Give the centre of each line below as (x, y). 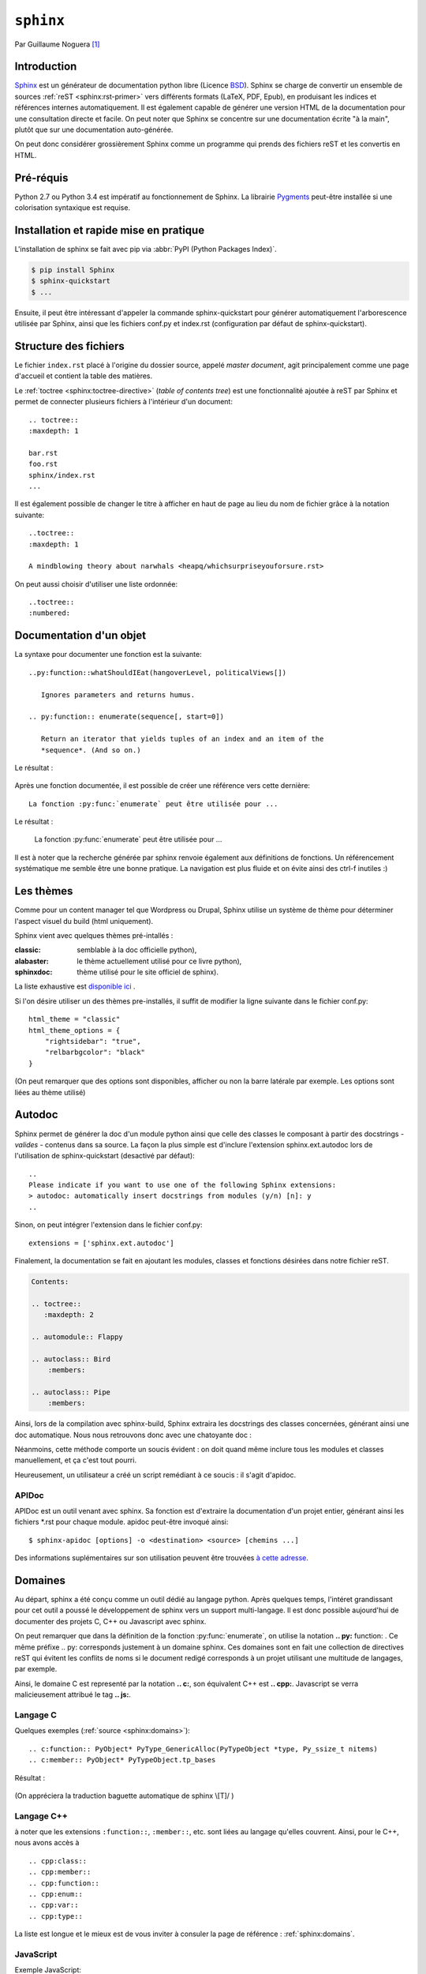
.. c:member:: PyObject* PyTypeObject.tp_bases (122, 1760)
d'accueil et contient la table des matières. (84, 376)
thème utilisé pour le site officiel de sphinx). (148, 972)
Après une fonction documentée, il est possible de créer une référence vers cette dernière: (163, 786)
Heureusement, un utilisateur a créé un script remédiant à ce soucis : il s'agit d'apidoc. (155, 1475)
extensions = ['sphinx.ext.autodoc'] (102, 1243)
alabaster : (32, 961)
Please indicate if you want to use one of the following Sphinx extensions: (183, 1185)
